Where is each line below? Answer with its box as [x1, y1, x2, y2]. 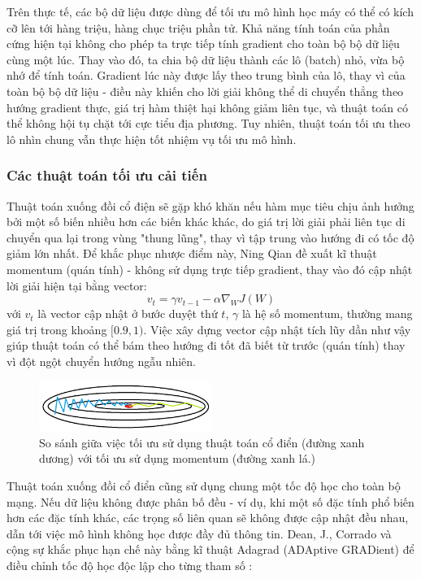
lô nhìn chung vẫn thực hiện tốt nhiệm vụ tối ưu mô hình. [7, 130, 297, 147]
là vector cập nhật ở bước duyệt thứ [37, 305, 218, 322]
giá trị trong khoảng [7, 320, 107, 337]
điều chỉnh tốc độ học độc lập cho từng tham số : [7, 556, 253, 573]
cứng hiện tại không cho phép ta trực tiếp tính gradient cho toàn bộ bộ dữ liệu [7, 35, 400, 52]
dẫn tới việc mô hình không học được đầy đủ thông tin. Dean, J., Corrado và [7, 525, 392, 542]
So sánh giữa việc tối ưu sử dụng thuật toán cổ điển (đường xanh [39, 433, 365, 451]
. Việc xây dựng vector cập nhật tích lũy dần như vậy [143, 320, 411, 337]
